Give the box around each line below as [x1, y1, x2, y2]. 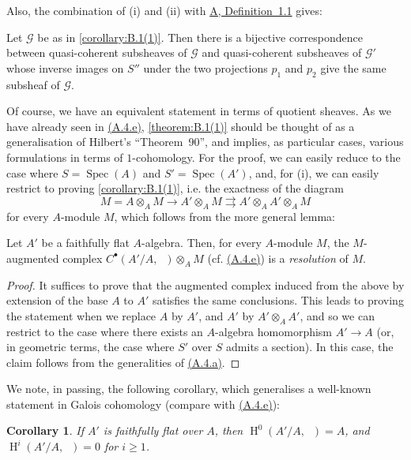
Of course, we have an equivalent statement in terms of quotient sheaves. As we [6, 103, 391, 119]
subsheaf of [6, 76, 60, 92]
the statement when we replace [6, 307, 156, 323]
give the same [320, 59, 386, 76]
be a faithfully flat [41, 234, 130, 251]
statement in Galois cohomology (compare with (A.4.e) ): [6, 395, 281, 412]
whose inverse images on [6, 59, 124, 76]
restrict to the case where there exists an [6, 323, 203, 339]
